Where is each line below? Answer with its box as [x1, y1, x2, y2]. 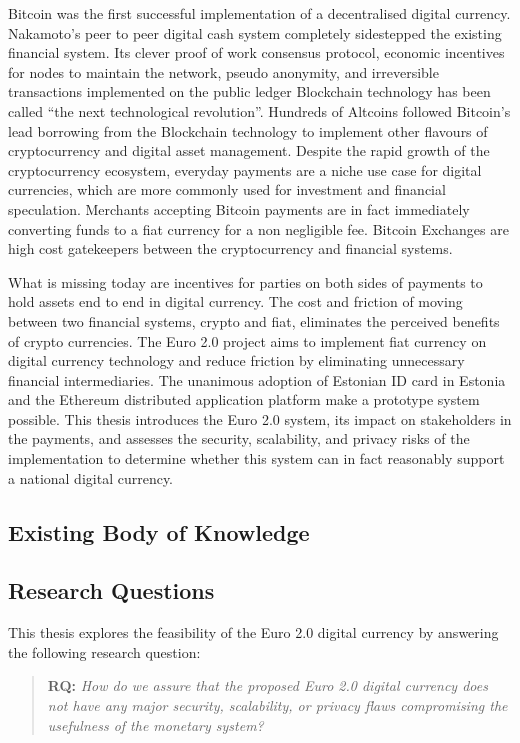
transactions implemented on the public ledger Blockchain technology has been [8, 81, 491, 102]
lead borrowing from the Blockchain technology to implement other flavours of [8, 120, 488, 141]
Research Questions [8, 575, 215, 606]
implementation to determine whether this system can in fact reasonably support [8, 448, 505, 469]
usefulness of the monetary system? [47, 714, 264, 735]
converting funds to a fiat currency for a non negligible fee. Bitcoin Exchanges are [8, 218, 509, 239]
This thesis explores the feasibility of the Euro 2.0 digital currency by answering [8, 622, 499, 643]
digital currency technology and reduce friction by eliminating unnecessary [8, 350, 465, 371]
